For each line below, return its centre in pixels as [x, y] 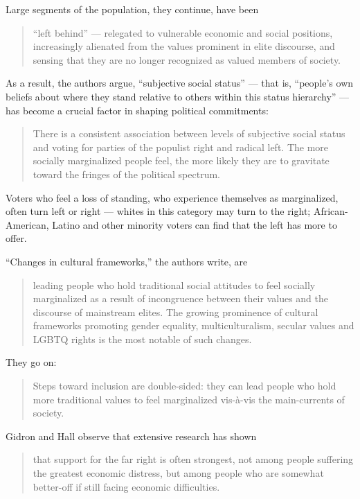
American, [27, 224]
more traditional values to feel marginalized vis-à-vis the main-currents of [189, 399]
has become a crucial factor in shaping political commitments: [137, 110]
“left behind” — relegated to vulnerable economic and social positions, [183, 32]
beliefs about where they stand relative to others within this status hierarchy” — [178, 96]
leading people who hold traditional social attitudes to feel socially [174, 284]
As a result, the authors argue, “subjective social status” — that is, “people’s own [180, 83]
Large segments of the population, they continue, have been [132, 9]
